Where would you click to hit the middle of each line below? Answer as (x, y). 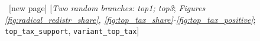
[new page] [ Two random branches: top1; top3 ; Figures (107, 8)
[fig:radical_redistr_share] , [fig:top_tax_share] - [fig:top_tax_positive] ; (130, 19)
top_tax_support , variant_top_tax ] (72, 31)
